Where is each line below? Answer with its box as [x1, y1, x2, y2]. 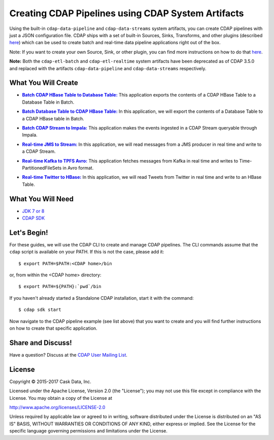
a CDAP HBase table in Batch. [22, 115, 85, 121]
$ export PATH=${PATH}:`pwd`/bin [18, 284, 101, 290]
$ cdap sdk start [18, 307, 61, 312]
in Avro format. [62, 165, 94, 171]
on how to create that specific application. [9, 325, 97, 331]
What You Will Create [9, 79, 79, 87]
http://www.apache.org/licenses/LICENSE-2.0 [9, 404, 106, 411]
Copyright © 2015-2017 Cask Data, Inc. [9, 379, 91, 385]
